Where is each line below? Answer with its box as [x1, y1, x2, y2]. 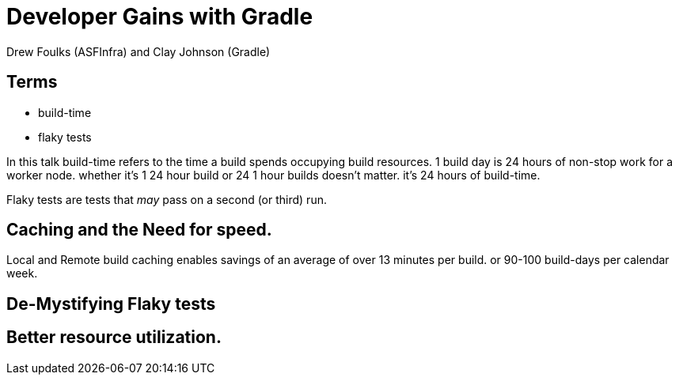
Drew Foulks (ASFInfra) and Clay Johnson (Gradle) [6, 44, 271, 58]
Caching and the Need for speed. [6, 220, 272, 240]
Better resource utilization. [6, 327, 222, 348]
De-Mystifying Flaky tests [6, 293, 216, 314]
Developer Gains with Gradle [6, 3, 313, 30]
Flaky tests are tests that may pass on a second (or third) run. [6, 192, 327, 206]
